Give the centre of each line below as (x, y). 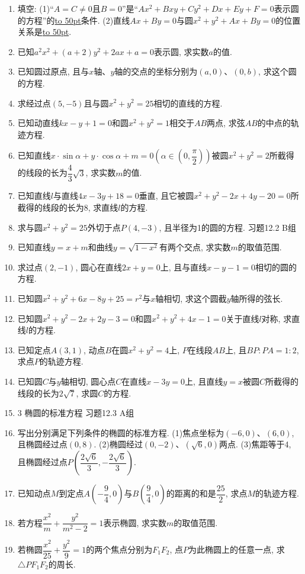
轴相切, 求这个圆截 (191, 298)
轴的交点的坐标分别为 (156, 71)
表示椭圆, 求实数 (135, 522)
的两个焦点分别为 (119, 549)
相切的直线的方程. (188, 103)
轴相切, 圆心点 (88, 381)
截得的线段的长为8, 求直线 (68, 207)
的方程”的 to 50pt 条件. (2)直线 (74, 20)
